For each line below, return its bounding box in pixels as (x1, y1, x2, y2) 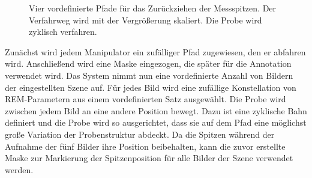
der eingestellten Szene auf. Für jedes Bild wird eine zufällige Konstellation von (5, 81, 296, 93)
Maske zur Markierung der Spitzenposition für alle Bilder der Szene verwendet (5, 152, 293, 164)
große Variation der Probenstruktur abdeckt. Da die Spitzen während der (5, 127, 275, 140)
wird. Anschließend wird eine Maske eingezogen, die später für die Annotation (5, 57, 292, 70)
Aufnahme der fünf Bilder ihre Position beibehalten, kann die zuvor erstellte (5, 140, 286, 152)
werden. (5, 163, 34, 176)
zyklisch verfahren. (29, 25, 97, 38)
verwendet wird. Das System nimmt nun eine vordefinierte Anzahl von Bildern (5, 69, 293, 81)
